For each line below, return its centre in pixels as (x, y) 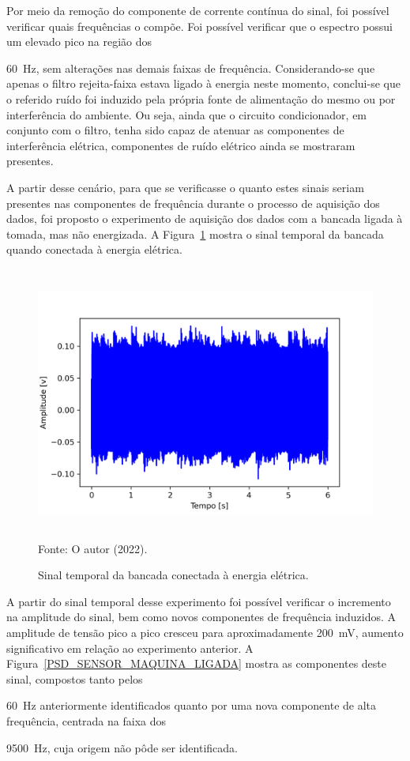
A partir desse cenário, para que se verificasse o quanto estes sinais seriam (185, 187)
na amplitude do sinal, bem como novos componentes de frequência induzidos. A (201, 617)
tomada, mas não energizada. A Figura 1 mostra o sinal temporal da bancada (195, 234)
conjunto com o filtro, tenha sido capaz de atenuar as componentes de (175, 130)
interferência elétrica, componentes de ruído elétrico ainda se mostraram (181, 145)
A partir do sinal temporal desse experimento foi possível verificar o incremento (199, 601)
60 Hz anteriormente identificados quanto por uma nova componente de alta (192, 705)
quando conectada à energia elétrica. (94, 249)
